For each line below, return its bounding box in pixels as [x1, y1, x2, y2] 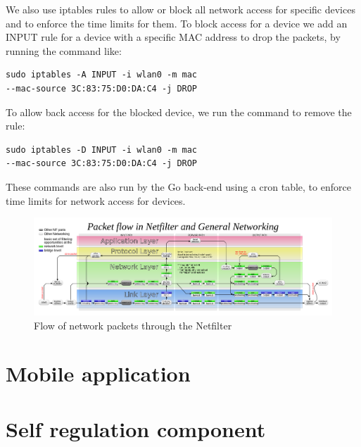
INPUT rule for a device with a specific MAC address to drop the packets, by [6, 30, 341, 44]
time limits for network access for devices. [6, 193, 186, 208]
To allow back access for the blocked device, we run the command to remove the [6, 104, 352, 119]
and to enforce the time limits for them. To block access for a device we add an [6, 15, 348, 30]
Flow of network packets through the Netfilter [34, 317, 232, 332]
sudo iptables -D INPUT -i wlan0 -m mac [6, 144, 198, 155]
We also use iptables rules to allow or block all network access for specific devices [6, 2, 355, 16]
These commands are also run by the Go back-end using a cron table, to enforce [6, 179, 351, 194]
